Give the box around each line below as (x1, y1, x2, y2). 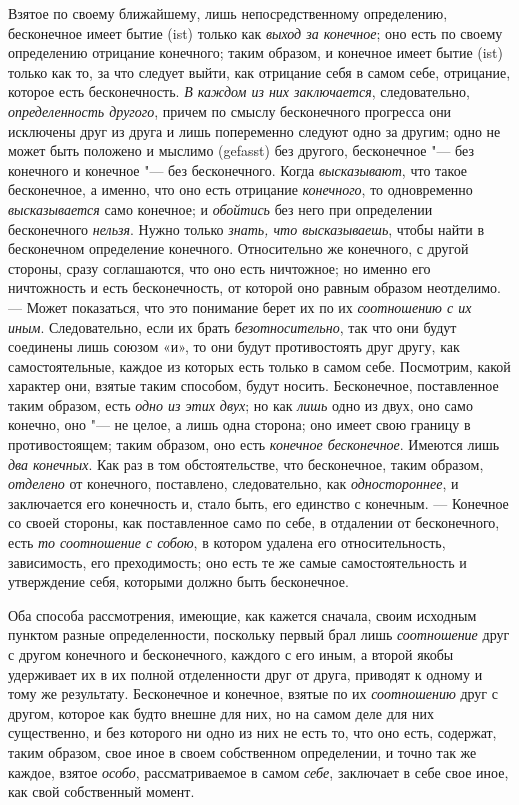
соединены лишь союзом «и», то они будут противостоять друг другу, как (8, 336, 460, 357)
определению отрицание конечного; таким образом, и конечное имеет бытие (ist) (8, 42, 504, 63)
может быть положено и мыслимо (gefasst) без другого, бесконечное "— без (8, 140, 474, 161)
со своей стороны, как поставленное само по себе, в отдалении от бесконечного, (8, 512, 500, 533)
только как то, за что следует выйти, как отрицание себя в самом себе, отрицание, (8, 61, 511, 82)
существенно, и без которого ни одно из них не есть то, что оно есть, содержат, (8, 722, 497, 743)
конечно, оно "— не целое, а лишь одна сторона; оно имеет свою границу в (8, 414, 471, 435)
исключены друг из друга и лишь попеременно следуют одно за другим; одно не (8, 120, 501, 141)
